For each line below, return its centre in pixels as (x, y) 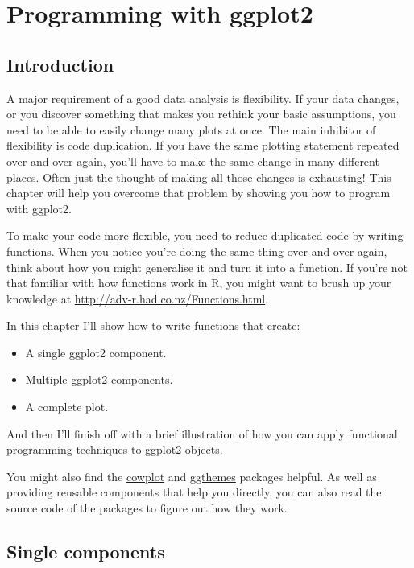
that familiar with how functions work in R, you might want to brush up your (199, 283)
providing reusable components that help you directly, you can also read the (194, 492)
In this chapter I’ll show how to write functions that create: (153, 325)
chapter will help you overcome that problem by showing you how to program (199, 193)
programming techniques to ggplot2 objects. (115, 449)
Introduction (60, 64)
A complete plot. (67, 407)
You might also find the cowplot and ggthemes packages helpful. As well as (192, 476)
